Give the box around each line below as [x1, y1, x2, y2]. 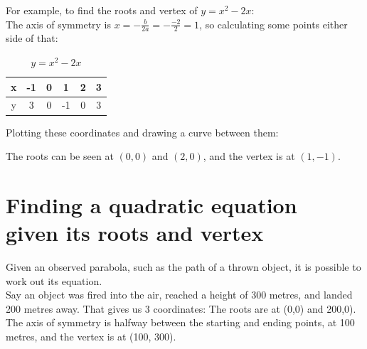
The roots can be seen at [6, 149, 114, 163]
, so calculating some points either [199, 16, 348, 31]
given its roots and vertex [6, 218, 264, 247]
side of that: [6, 31, 58, 45]
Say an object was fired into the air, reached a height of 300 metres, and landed [6, 287, 353, 302]
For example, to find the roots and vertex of [6, 3, 198, 17]
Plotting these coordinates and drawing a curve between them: [6, 124, 279, 139]
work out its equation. [6, 273, 102, 288]
